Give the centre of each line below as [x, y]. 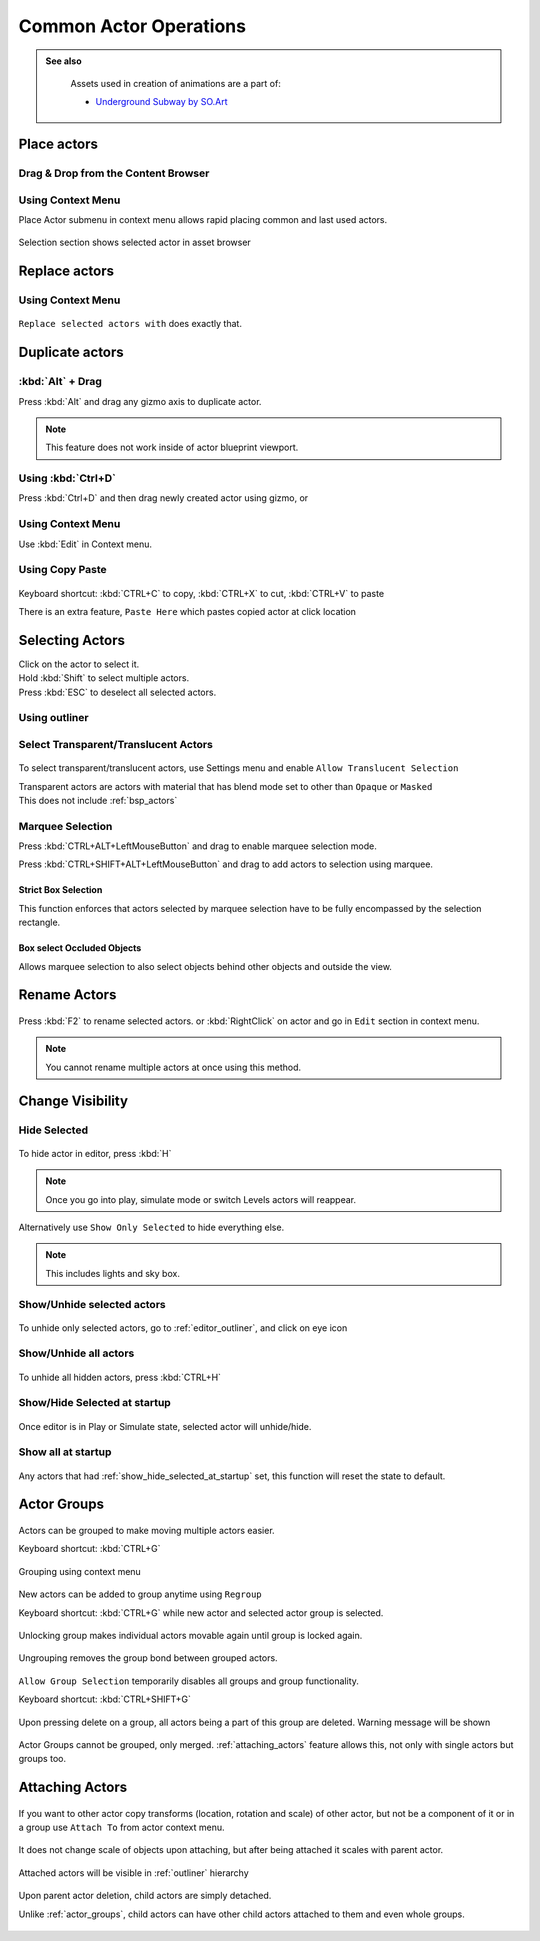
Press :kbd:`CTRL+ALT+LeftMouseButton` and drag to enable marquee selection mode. [197, 846]
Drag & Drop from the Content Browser [114, 173]
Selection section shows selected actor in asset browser [135, 242]
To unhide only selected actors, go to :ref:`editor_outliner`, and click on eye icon [183, 1327]
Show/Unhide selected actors [92, 1304]
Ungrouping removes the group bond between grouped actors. [148, 1658]
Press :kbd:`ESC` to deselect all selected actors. [117, 692]
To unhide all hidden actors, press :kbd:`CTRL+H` [120, 1377]
